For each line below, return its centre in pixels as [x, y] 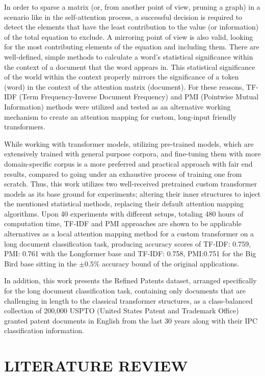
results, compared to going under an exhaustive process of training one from [123, 173]
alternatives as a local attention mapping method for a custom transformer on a [129, 234]
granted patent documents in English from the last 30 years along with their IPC [131, 320]
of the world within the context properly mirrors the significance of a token [122, 77]
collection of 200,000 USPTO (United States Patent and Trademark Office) [122, 311]
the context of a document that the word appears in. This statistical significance [130, 66]
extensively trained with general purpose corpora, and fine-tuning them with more [132, 154]
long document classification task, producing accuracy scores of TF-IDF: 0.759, [128, 243]
